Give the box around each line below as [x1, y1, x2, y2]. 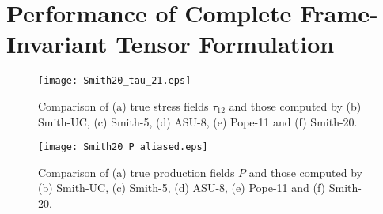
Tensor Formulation [116, 28, 335, 60]
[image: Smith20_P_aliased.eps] [38, 141, 208, 153]
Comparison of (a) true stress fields [38, 97, 209, 114]
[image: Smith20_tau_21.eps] [38, 75, 191, 87]
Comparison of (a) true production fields [38, 163, 235, 180]
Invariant [6, 28, 108, 60]
